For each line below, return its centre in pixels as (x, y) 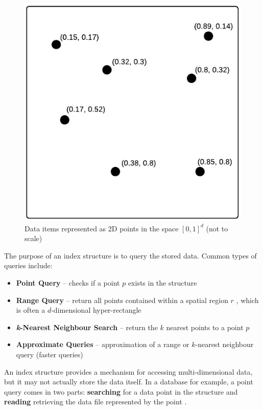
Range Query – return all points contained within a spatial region (122, 300)
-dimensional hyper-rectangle (96, 310)
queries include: (28, 265)
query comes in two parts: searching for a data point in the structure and (121, 391)
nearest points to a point (205, 327)
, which (247, 300)
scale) (33, 238)
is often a (31, 310)
